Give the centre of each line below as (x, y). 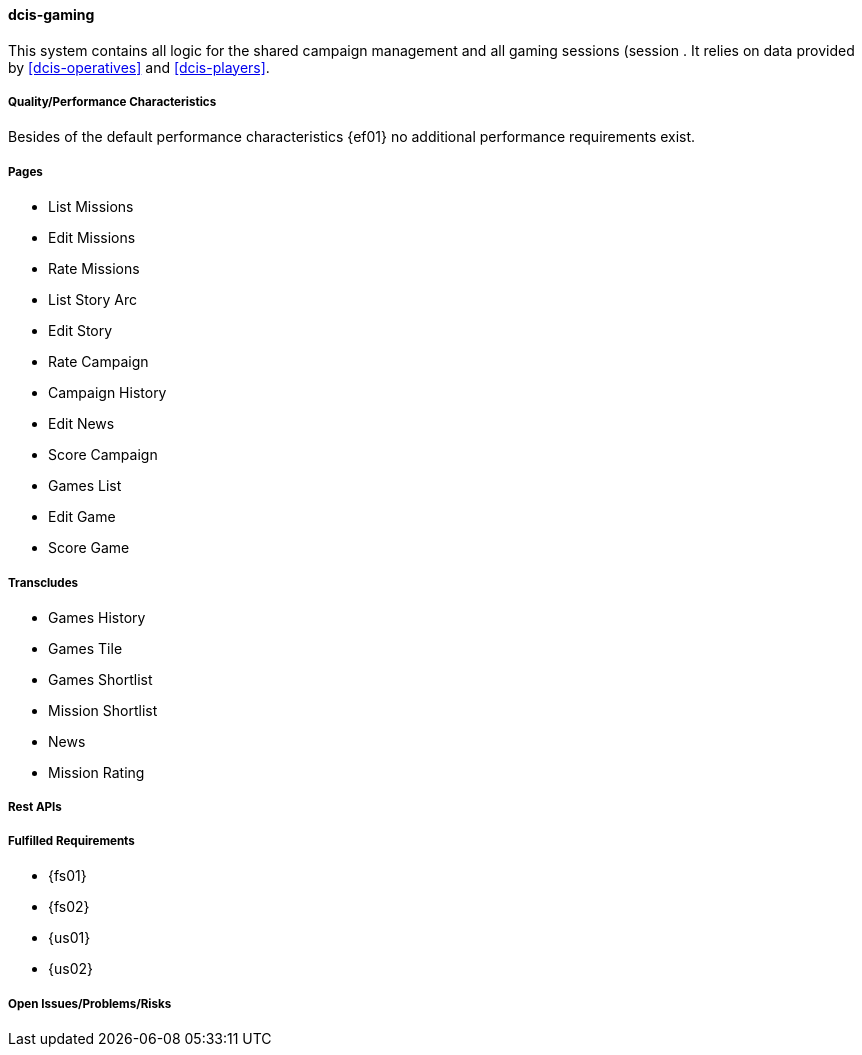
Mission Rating (96, 772)
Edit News (81, 424)
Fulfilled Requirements (71, 840)
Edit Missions (92, 238)
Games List (85, 486)
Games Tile (85, 648)
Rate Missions (94, 269)
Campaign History (107, 393)
